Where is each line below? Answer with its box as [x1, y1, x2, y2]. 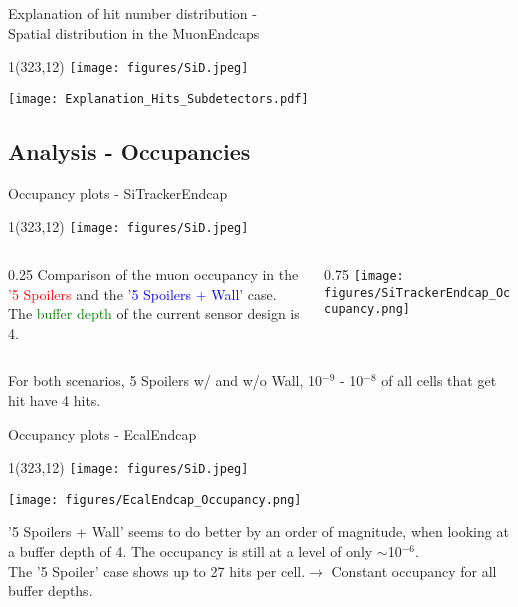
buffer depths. [8, 580, 93, 601]
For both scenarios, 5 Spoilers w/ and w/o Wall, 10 [8, 370, 323, 391]
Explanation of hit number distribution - [8, 3, 257, 23]
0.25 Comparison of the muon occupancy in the [8, 263, 299, 284]
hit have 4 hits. [8, 389, 101, 410]
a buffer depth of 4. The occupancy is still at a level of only [8, 541, 373, 562]
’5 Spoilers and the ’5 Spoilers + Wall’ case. [8, 283, 277, 304]
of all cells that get [381, 370, 497, 391]
